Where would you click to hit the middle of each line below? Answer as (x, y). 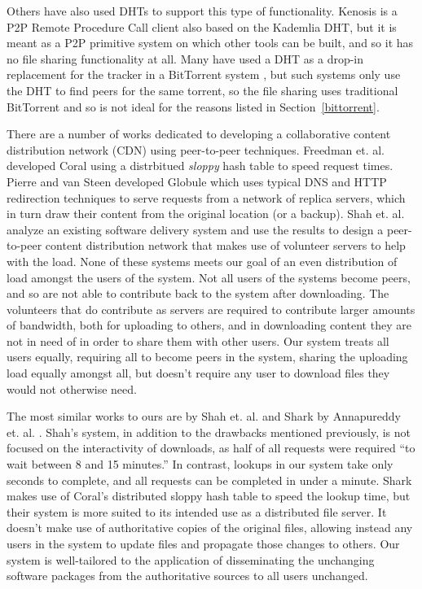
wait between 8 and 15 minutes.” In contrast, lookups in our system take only (200, 464)
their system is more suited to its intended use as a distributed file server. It (197, 511)
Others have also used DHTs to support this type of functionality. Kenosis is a (202, 11)
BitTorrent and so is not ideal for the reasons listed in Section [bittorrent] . (193, 106)
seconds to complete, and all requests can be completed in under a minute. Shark (209, 480)
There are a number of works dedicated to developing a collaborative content (199, 134)
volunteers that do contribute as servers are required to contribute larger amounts (211, 309)
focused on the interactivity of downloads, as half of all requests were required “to (211, 448)
